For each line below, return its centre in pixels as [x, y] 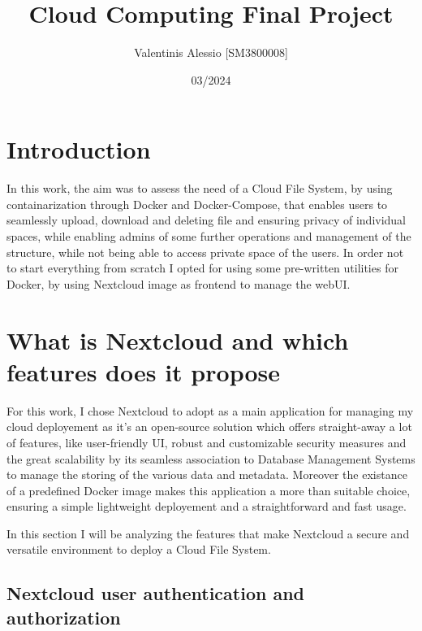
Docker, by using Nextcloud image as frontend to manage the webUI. [179, 283]
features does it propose [143, 371]
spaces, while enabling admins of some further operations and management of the [209, 236]
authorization [64, 617]
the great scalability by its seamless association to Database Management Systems [211, 458]
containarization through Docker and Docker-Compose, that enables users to [197, 204]
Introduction [79, 149]
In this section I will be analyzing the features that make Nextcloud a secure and [208, 533]
